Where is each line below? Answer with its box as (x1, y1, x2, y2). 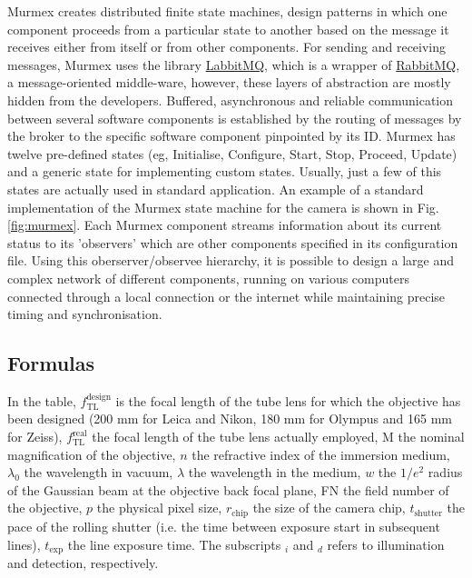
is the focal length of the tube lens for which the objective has (115, 391, 461, 410)
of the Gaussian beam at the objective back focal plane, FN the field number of (7, 480, 449, 499)
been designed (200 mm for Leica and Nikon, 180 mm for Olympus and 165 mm (7, 409, 453, 428)
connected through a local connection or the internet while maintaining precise (7, 286, 446, 305)
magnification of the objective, (7, 444, 176, 463)
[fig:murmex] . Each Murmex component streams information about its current (7, 215, 442, 234)
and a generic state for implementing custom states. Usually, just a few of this (7, 162, 442, 181)
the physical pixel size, (96, 498, 222, 517)
